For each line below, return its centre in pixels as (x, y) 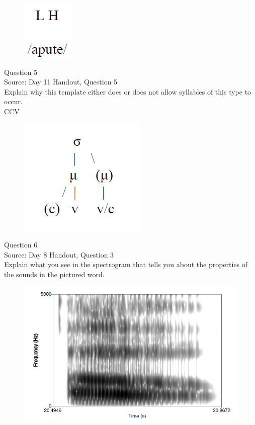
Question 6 (21, 245)
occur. (13, 101)
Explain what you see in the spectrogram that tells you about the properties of (126, 264)
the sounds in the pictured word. (54, 274)
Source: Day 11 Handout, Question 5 (61, 82)
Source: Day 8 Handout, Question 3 (59, 254)
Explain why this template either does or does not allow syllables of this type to (128, 91)
